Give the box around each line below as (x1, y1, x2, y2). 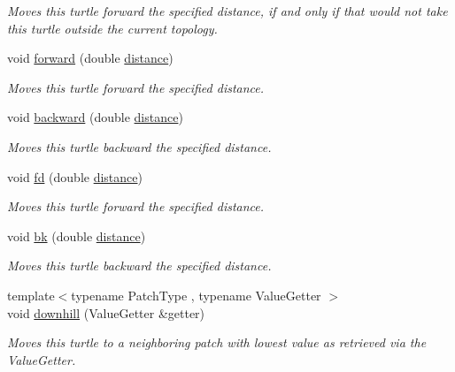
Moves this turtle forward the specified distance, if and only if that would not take (7, 2, 448, 19)
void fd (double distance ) (7, 167, 143, 186)
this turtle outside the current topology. (7, 19, 218, 37)
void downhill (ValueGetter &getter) (7, 303, 205, 322)
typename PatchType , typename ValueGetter (71, 285, 321, 304)
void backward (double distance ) (7, 108, 183, 126)
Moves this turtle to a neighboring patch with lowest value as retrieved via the (7, 333, 427, 352)
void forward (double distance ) (7, 49, 174, 67)
